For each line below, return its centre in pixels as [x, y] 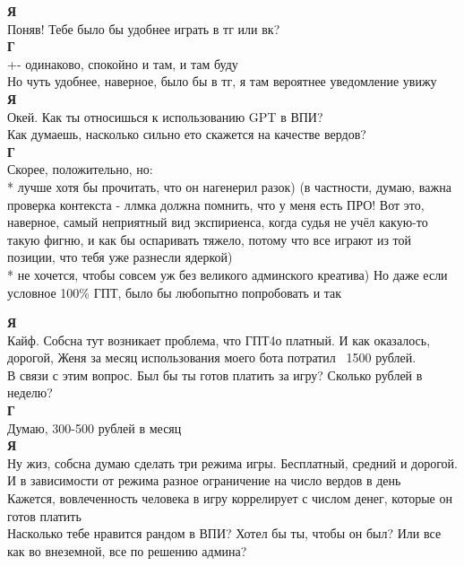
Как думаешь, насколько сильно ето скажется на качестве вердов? [187, 134]
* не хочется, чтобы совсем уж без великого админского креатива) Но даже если [228, 274]
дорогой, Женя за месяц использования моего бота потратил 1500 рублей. [212, 357]
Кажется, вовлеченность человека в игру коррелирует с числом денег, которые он [230, 498]
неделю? [30, 392]
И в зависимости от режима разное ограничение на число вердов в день [204, 480]
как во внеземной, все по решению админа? [127, 550]
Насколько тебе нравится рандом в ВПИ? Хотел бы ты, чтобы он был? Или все [224, 533]
